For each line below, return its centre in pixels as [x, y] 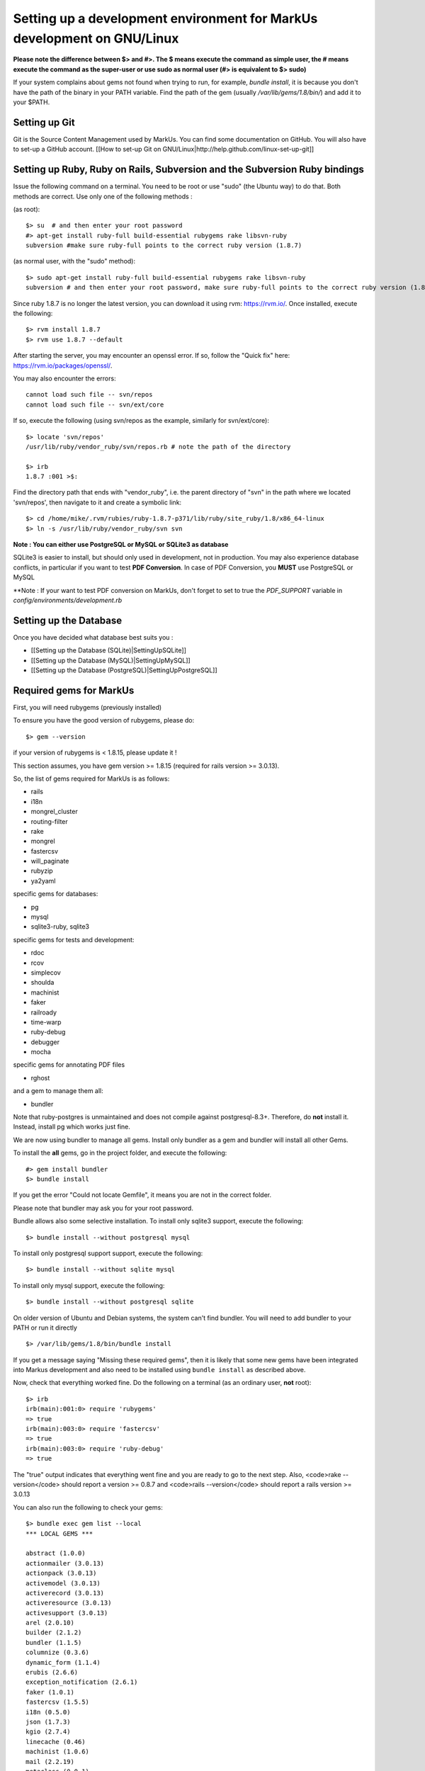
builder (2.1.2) [54, 1633]
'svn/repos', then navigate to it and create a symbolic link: [97, 502]
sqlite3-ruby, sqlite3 [60, 927]
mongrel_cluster [54, 812]
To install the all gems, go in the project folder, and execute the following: [120, 1153]
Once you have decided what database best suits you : [93, 637]
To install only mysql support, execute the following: [89, 1285]
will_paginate [50, 861]
